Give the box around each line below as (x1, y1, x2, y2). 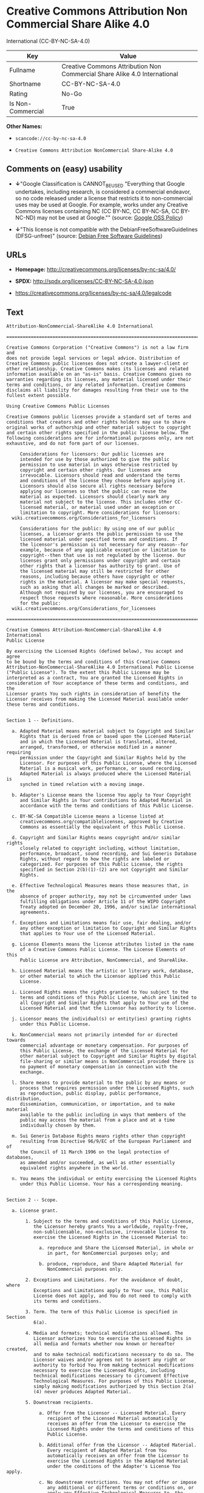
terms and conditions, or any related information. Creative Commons (6, 382, 186, 388)
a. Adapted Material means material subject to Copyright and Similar (12, 728, 194, 734)
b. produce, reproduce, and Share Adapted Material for (38, 1261, 183, 1267)
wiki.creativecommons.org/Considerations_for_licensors (12, 515, 156, 521)
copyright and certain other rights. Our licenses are (19, 467, 162, 473)
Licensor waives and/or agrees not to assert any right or (33, 1357, 186, 1363)
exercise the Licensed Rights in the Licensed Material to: (33, 1234, 189, 1240)
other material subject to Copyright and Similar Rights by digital (19, 1053, 197, 1059)
